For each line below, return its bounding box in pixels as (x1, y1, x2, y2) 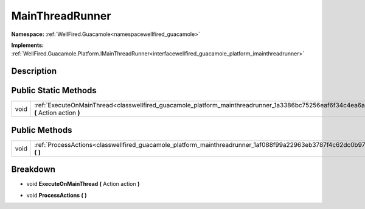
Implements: (11, 41, 44, 49)
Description (11, 66, 57, 76)
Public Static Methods (11, 85, 97, 96)
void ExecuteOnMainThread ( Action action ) (26, 180, 140, 188)
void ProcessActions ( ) (26, 191, 88, 199)
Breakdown (11, 165, 56, 175)
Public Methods (11, 125, 72, 135)
